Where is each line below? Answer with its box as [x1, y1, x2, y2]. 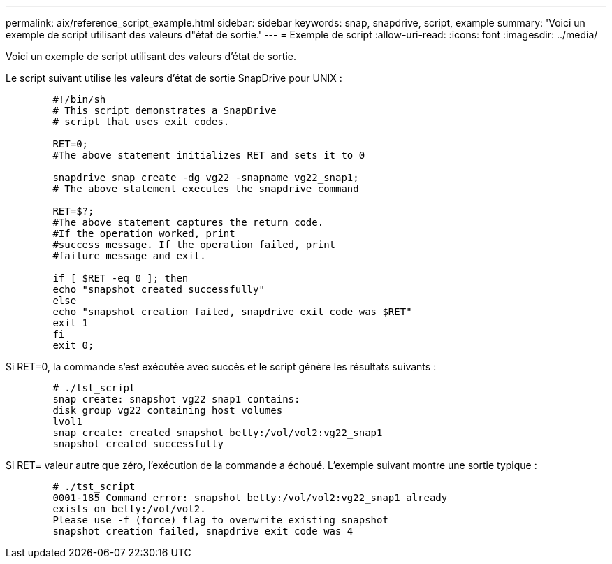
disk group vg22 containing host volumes [52, 405, 283, 416]
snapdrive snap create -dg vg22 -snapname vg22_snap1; [52, 172, 359, 183]
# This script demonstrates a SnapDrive [52, 105, 277, 116]
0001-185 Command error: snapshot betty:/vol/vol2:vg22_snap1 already [52, 492, 448, 503]
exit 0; [52, 340, 94, 351]
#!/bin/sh [52, 94, 106, 105]
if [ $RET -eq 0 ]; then [52, 273, 189, 284]
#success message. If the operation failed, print [52, 239, 336, 250]
